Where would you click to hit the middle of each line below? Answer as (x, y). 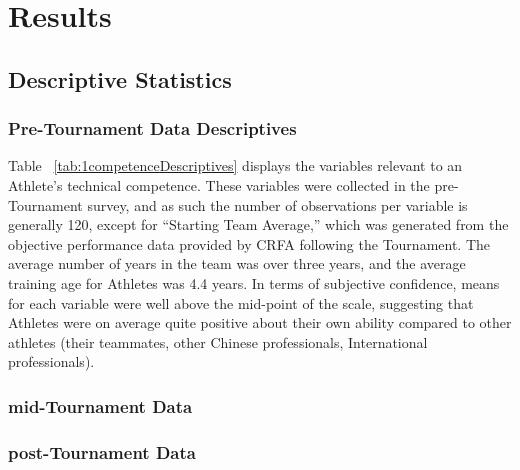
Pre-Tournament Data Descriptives (152, 128)
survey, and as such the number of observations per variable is (277, 204)
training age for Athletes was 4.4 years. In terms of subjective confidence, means (254, 282)
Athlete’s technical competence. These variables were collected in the (219, 184)
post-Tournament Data (102, 451)
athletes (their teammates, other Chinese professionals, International (218, 341)
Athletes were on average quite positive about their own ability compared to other (260, 322)
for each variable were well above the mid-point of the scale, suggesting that (241, 302)
